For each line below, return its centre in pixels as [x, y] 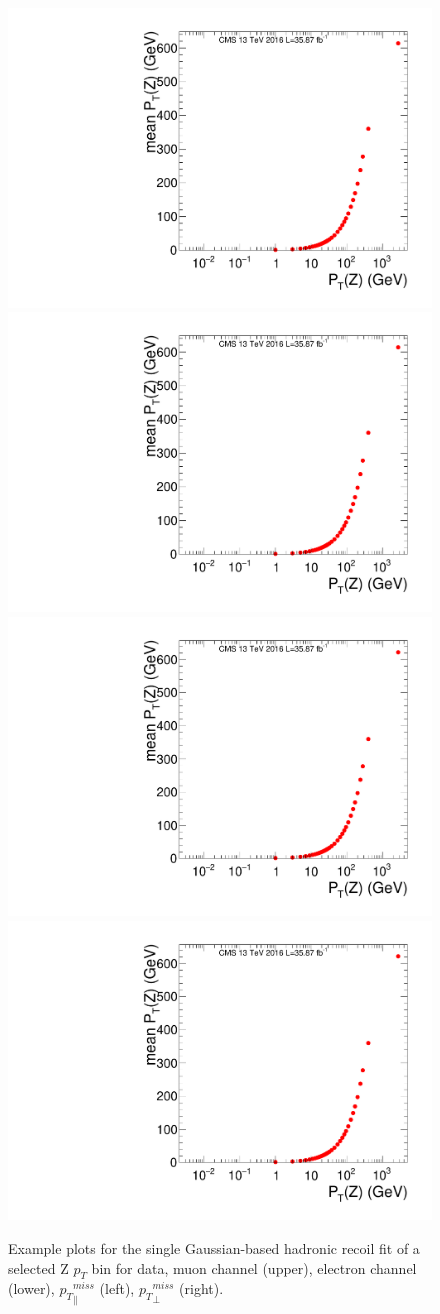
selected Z [38, 1267]
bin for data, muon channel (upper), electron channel [254, 1267]
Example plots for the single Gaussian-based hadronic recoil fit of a [214, 1248]
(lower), [31, 1288]
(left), [117, 1288]
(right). [201, 1288]
